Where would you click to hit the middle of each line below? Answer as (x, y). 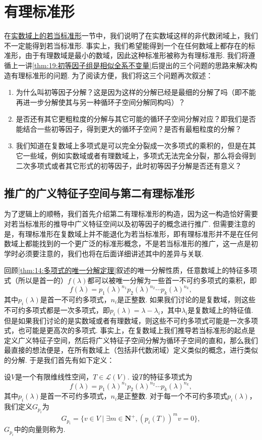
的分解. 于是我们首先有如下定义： (59, 360)
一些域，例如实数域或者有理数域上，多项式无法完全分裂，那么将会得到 (139, 156)
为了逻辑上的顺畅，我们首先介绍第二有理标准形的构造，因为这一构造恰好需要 (131, 214)
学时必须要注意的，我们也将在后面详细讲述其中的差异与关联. (104, 253)
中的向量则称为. (40, 429)
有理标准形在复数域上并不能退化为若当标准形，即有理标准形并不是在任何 (138, 233)
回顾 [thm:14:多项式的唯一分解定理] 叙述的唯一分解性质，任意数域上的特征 (124, 270)
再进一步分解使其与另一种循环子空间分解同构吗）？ (101, 102)
